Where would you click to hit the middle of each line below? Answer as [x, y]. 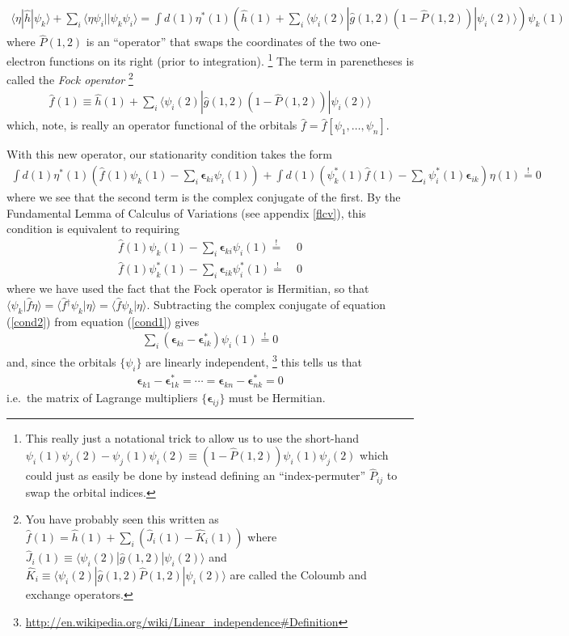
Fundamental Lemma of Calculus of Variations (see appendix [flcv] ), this [186, 212]
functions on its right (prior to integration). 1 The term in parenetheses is [231, 59]
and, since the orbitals [61, 362]
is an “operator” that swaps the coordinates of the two [221, 42]
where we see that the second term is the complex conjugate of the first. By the [204, 197]
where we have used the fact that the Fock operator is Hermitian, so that [188, 288]
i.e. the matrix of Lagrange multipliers [102, 397]
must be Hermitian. [277, 397]
